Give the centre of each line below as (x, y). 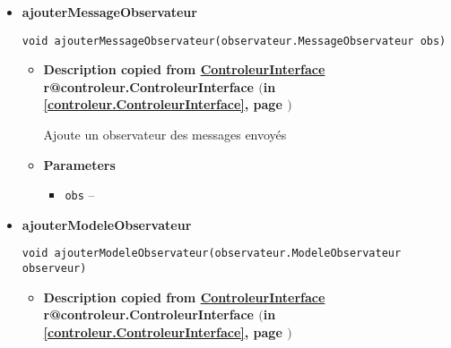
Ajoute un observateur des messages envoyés (165, 135)
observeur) (54, 269)
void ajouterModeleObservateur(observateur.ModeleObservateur (212, 254)
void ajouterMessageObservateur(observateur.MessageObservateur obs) (234, 41)
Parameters (79, 164)
